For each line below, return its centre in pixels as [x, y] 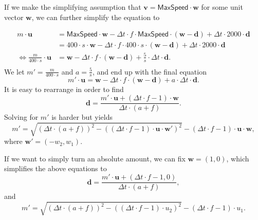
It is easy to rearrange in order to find [64, 89]
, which [238, 158]
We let [14, 71]
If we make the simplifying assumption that [73, 7]
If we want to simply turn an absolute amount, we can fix [95, 158]
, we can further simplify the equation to [96, 17]
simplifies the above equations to [56, 168]
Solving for [21, 117]
